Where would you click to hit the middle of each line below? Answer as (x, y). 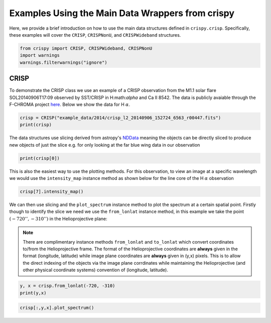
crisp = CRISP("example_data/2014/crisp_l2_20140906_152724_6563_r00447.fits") (120, 118)
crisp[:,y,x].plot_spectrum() (57, 308)
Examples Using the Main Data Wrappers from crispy (122, 13)
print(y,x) (33, 293)
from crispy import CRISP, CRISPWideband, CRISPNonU (86, 48)
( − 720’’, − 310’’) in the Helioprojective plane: (58, 219)
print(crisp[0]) (40, 158)
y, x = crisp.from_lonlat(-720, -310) (67, 286)
